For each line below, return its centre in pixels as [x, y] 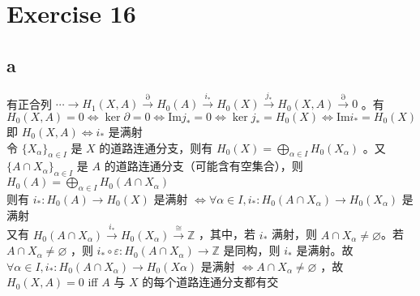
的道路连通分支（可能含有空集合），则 [204, 166]
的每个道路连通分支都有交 [210, 282]
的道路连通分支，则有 [156, 147]
